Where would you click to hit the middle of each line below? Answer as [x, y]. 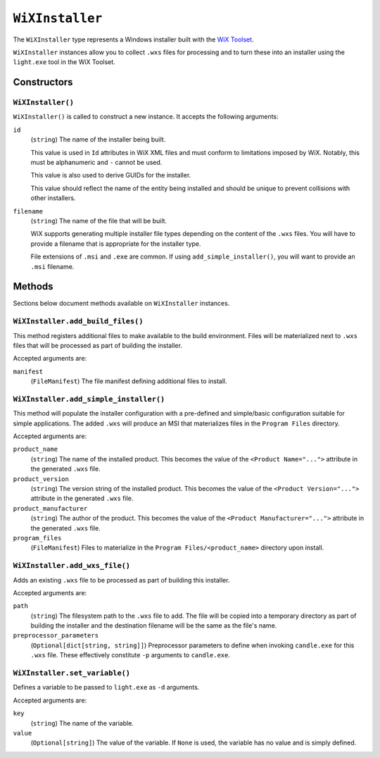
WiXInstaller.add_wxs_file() [71, 566]
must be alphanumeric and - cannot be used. [96, 163]
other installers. [53, 198]
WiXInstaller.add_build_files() [78, 322]
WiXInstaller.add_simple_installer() [89, 399]
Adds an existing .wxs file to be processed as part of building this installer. [121, 580]
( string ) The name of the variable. [82, 723]
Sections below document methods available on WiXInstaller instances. [121, 304]
